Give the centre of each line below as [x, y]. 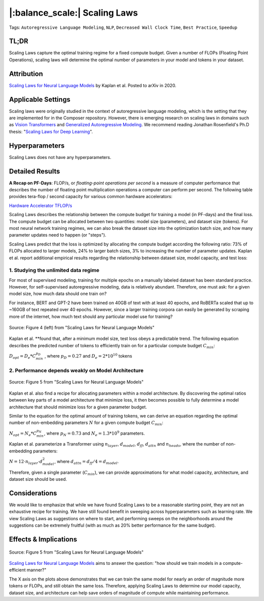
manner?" [36, 570]
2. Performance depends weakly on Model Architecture [76, 371]
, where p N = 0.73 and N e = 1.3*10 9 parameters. [95, 433]
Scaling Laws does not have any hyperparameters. [60, 157]
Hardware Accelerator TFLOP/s [41, 205]
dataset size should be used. [38, 479]
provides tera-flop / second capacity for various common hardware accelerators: [91, 197]
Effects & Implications [43, 539]
